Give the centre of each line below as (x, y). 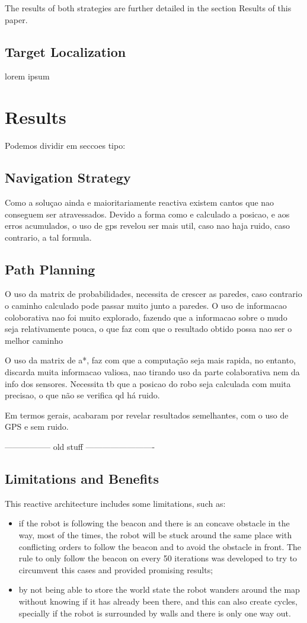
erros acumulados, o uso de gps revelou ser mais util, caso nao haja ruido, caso (148, 226)
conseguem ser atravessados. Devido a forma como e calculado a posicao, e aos (147, 214)
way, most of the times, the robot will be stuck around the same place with (155, 535)
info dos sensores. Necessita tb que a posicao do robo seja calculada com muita (148, 383)
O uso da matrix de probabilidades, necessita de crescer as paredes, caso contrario (153, 294)
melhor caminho (34, 340)
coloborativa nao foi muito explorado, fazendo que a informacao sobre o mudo (146, 317)
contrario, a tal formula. (48, 237)
